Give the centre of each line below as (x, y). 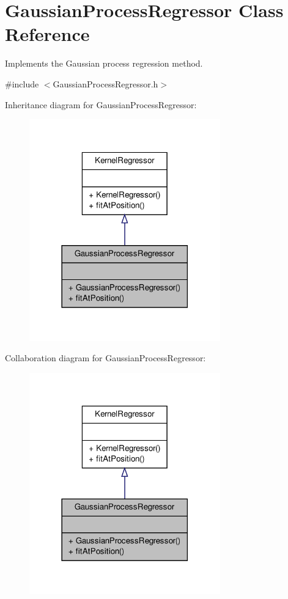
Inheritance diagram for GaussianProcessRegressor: (101, 104)
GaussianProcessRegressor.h (105, 83)
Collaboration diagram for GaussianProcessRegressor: (105, 358)
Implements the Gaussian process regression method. (104, 63)
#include (22, 83)
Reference (47, 34)
